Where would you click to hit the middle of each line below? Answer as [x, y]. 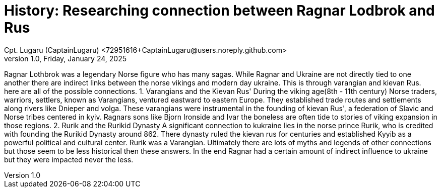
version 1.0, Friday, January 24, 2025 [65, 58]
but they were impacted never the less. [69, 159]
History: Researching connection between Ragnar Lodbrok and [219, 11]
